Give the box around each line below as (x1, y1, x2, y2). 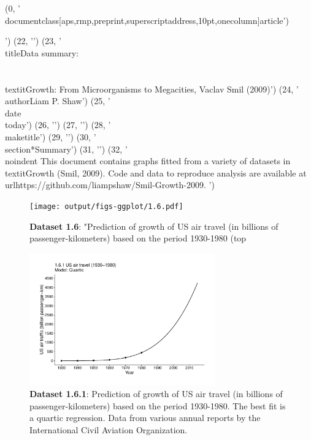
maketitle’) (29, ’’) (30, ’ (5, 130, 96, 143)
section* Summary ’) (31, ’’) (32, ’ (5, 142, 128, 155)
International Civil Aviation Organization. (29, 423, 188, 436)
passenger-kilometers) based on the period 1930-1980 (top (29, 232, 247, 245)
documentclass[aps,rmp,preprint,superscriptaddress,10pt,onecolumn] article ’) (5, 13, 289, 26)
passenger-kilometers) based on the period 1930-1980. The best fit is (29, 399, 286, 412)
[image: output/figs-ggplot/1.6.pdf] (29, 202, 183, 211)
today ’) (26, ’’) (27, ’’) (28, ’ (5, 118, 111, 131)
